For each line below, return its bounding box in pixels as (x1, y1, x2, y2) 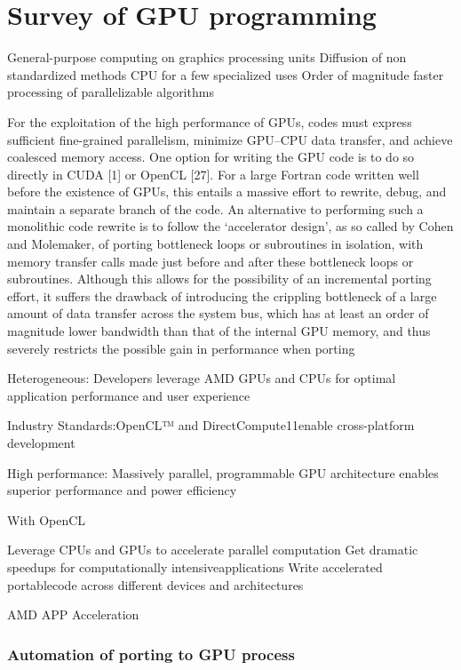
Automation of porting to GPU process (7, 642, 295, 665)
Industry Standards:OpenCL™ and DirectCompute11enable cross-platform (7, 416, 415, 435)
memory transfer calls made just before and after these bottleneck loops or (7, 251, 414, 270)
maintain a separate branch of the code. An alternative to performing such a (7, 199, 424, 218)
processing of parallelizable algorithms (7, 83, 214, 101)
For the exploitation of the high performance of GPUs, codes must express (7, 112, 412, 131)
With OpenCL (7, 510, 86, 529)
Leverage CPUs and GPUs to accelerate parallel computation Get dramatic (7, 540, 418, 559)
